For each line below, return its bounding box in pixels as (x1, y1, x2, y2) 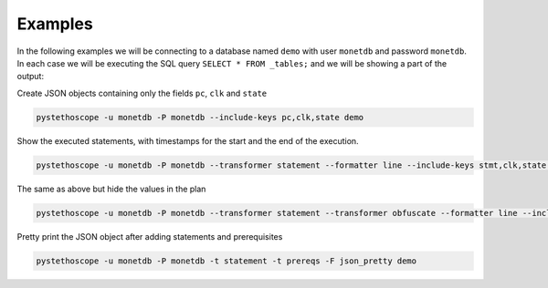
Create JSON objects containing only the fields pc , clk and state (16, 87, 268, 98)
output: (16, 71, 45, 82)
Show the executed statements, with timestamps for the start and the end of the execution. (16, 135, 360, 146)
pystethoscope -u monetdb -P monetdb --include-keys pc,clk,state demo (36, 112, 364, 122)
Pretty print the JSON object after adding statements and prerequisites (16, 231, 283, 242)
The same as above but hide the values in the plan (16, 183, 206, 194)
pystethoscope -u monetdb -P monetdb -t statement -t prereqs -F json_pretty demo (36, 255, 417, 266)
